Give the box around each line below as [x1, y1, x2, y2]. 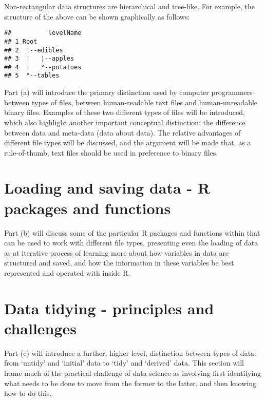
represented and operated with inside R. [4, 267, 130, 278]
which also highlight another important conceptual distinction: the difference [4, 117, 245, 127]
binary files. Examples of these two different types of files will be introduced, [4, 107, 245, 118]
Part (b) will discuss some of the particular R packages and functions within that [4, 227, 260, 238]
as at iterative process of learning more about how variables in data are [4, 247, 229, 258]
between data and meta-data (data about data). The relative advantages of [4, 127, 241, 138]
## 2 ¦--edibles [4, 46, 63, 54]
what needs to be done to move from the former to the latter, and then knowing [4, 377, 256, 388]
